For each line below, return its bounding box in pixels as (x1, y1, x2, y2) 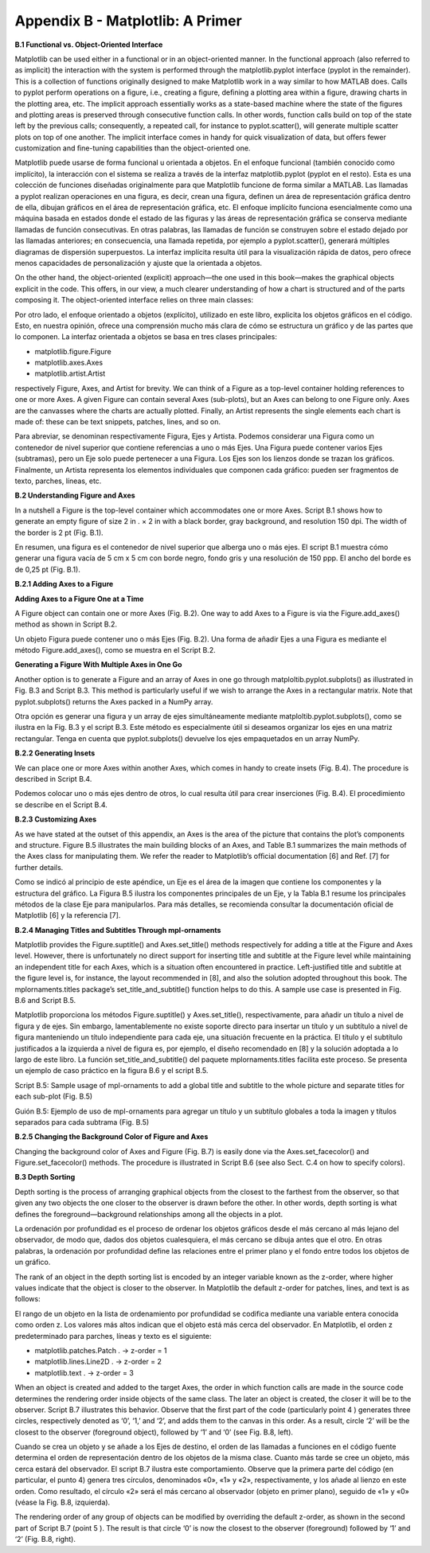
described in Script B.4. (14, 774, 92, 783)
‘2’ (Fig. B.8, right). (14, 1535, 76, 1544)
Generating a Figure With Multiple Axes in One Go (14, 660, 182, 669)
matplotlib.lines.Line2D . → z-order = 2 (34, 1357, 162, 1367)
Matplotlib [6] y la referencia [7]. (14, 911, 121, 920)
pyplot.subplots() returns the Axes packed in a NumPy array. (14, 697, 213, 706)
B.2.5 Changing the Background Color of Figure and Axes (14, 1132, 209, 1141)
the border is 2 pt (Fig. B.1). (14, 528, 104, 537)
